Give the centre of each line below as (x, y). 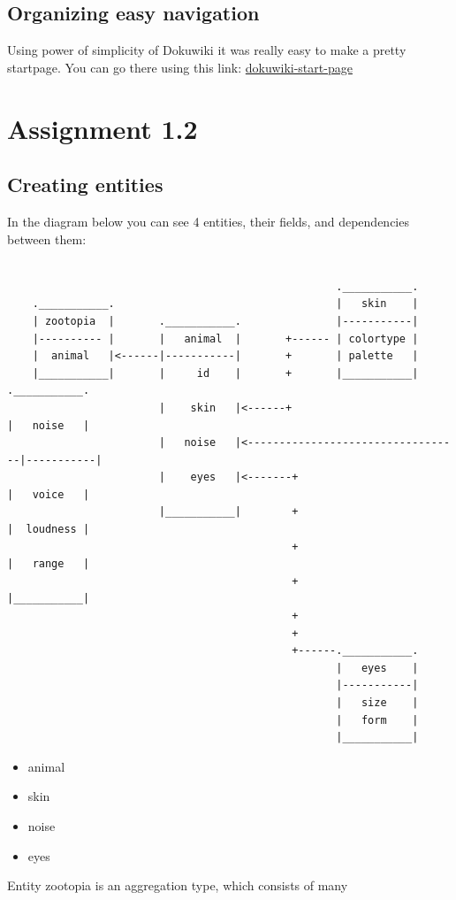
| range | (49, 564)
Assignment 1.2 (103, 128)
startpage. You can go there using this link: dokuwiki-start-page (180, 67)
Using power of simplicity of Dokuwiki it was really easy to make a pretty (207, 50)
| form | (377, 720)
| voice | (49, 494)
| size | (377, 703)
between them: (47, 238)
